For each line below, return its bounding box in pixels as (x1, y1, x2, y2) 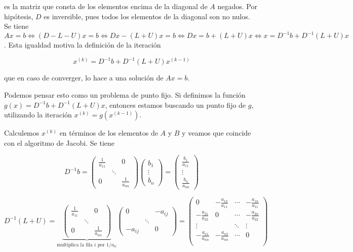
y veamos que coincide (182, 128, 251, 138)
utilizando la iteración (4, 109, 72, 120)
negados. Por (217, 1, 257, 11)
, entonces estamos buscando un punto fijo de (105, 99, 246, 110)
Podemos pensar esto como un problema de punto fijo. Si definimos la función (4, 89, 246, 100)
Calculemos (4, 128, 40, 138)
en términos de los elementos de (59, 128, 158, 138)
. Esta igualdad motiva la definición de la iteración (4, 39, 161, 50)
